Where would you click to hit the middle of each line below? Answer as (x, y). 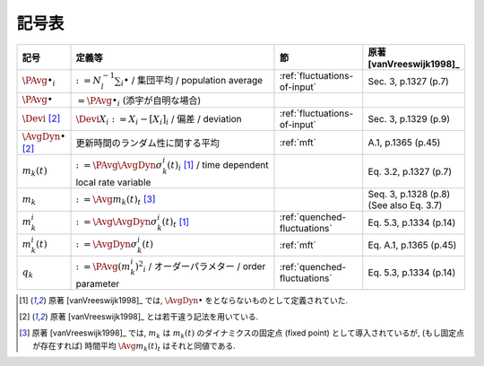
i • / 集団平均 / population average (192, 82)
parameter (98, 283)
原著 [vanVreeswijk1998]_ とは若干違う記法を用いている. (154, 316)
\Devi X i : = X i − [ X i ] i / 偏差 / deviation (159, 120)
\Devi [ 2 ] (41, 118)
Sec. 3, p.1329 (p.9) (409, 118)
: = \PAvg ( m (103, 266)
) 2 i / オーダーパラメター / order (200, 266)
